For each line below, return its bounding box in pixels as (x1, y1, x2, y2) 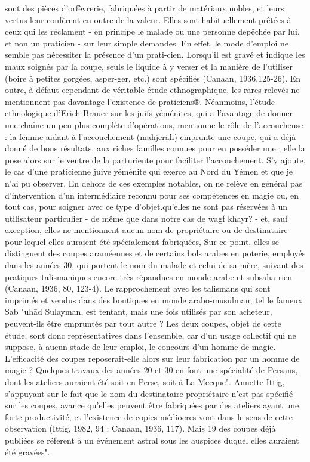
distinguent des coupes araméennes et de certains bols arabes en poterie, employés (5, 247, 306, 259)
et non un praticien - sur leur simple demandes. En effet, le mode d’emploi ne (5, 36, 288, 49)
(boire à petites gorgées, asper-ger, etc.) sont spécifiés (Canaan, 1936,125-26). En (5, 72, 301, 84)
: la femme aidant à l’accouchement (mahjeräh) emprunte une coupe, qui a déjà (5, 130, 296, 142)
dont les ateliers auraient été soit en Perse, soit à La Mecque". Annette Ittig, (5, 376, 285, 387)
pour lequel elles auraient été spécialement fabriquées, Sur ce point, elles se (5, 235, 280, 247)
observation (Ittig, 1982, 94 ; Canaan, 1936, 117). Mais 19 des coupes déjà (5, 422, 276, 435)
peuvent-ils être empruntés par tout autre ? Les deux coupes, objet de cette (5, 317, 281, 330)
